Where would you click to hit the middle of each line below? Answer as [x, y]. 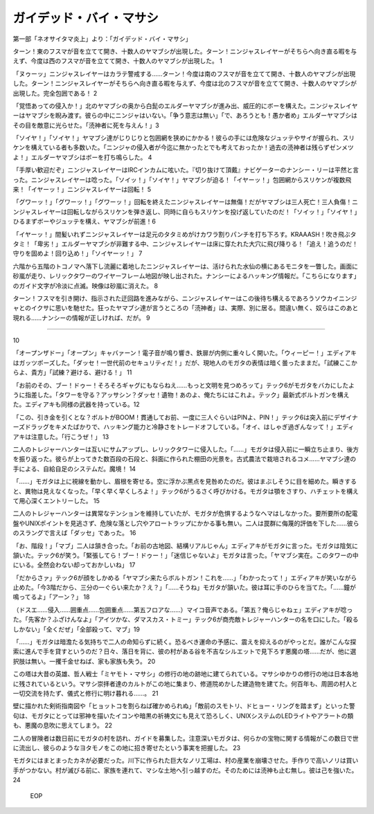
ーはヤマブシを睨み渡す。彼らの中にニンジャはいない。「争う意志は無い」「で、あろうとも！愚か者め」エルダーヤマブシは [185, 116]
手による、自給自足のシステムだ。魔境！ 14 [74, 469]
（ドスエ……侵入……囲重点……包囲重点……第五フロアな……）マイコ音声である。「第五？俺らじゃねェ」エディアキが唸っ [183, 610]
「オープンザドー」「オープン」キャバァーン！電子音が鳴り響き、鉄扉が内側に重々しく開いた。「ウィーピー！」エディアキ [185, 353]
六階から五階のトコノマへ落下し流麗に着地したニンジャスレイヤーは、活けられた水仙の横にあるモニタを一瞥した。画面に [185, 266]
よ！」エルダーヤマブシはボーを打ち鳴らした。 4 [82, 157]
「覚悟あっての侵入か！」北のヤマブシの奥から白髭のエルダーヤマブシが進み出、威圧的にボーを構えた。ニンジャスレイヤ [185, 106]
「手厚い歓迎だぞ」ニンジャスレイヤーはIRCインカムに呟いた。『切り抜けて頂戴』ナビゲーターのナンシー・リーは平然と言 [186, 170]
